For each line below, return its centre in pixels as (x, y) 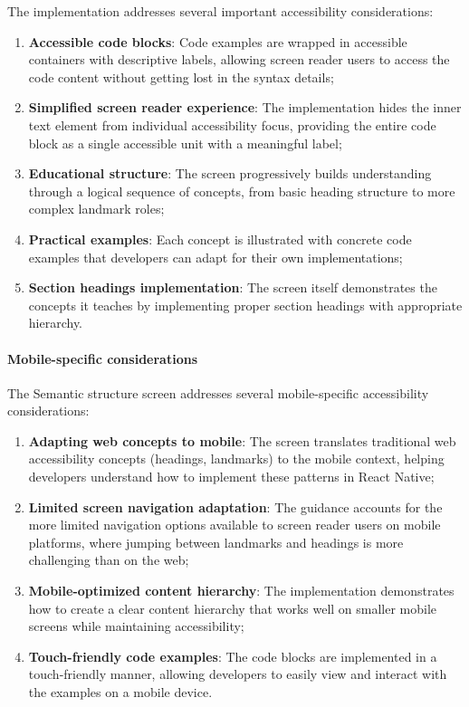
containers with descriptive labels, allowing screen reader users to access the (239, 59)
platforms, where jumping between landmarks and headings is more (216, 542)
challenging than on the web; (109, 560)
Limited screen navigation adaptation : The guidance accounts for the (235, 506)
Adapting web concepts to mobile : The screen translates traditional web (242, 440)
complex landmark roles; (96, 209)
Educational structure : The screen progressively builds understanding (230, 173)
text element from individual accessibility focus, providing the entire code (232, 124)
